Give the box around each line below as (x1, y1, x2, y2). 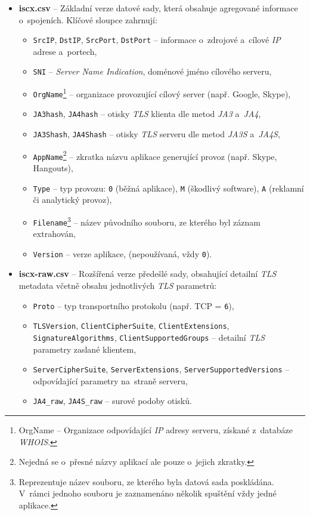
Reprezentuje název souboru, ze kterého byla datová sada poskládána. (18, 475, 274, 488)
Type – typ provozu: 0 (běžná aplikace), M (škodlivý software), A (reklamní (33, 181, 304, 194)
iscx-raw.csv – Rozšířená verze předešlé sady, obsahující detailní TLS (18, 267, 277, 280)
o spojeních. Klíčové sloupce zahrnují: (18, 13, 157, 26)
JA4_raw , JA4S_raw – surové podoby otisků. (33, 394, 192, 407)
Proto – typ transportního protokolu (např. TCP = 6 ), (33, 299, 234, 312)
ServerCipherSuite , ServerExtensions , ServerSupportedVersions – (33, 363, 290, 375)
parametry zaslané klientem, (33, 343, 137, 355)
